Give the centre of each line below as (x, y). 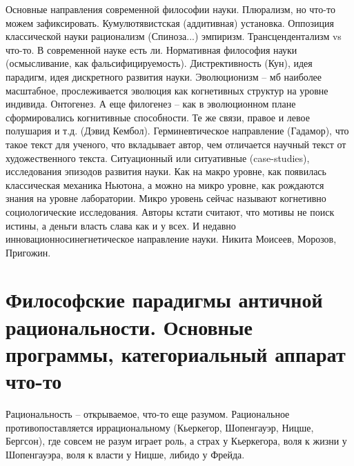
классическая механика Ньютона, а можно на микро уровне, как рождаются (165, 184)
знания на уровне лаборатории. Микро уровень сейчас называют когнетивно (166, 198)
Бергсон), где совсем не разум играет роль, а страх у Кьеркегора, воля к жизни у (176, 441)
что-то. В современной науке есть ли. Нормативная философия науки (151, 49)
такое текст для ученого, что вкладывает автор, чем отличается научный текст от (176, 144)
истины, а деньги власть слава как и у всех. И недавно (121, 225)
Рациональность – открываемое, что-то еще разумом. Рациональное (148, 413)
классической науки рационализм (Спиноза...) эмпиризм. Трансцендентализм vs (174, 36)
